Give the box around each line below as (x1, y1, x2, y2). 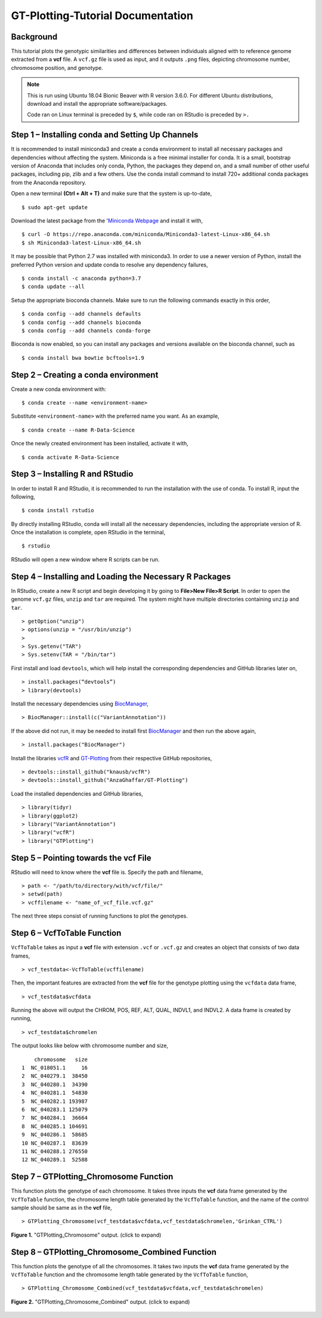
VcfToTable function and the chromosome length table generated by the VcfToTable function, (11, 1271, 249, 1279)
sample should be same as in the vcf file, (11, 1204, 112, 1211)
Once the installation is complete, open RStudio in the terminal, (11, 529, 166, 536)
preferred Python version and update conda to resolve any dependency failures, (11, 261, 208, 268)
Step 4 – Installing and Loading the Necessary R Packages (11, 571, 231, 582)
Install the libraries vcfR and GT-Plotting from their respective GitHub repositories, (11, 754, 212, 762)
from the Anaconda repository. (11, 179, 86, 186)
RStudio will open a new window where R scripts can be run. (11, 556, 160, 563)
